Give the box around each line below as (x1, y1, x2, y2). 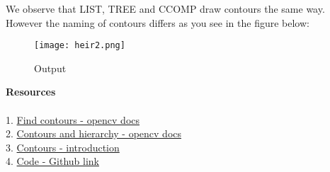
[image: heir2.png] (34, 40, 125, 51)
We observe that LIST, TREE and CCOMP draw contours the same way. (6, 1, 325, 16)
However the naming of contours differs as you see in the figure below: (6, 15, 309, 30)
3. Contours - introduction (6, 139, 120, 154)
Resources (6, 84, 56, 99)
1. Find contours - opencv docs (6, 112, 140, 127)
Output (34, 60, 67, 75)
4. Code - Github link (6, 154, 99, 168)
